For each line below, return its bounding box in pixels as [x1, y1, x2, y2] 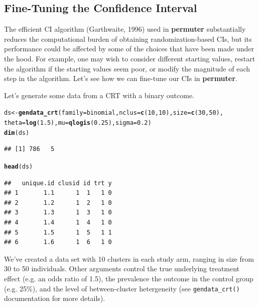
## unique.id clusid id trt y [4, 179, 112, 187]
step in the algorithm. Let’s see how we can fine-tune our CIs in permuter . [4, 73, 237, 84]
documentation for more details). [4, 293, 105, 303]
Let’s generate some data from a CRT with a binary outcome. [4, 90, 195, 100]
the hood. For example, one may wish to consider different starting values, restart [4, 53, 255, 63]
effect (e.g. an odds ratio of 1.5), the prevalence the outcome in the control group [4, 273, 253, 283]
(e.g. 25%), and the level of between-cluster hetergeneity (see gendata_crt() [4, 283, 240, 293]
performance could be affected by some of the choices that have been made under [4, 43, 254, 54]
